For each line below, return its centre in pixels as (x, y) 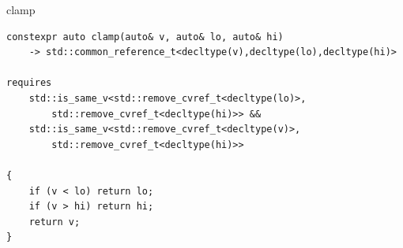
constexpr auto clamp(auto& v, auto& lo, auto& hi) (145, 37)
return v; (55, 222)
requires (29, 83)
